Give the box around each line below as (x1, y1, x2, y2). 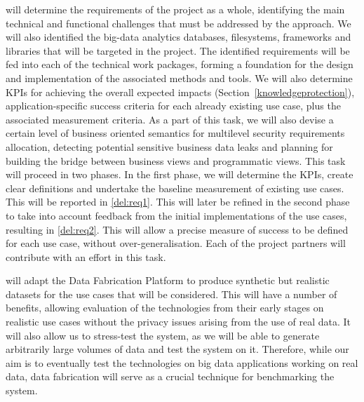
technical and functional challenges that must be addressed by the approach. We (6, 15, 351, 30)
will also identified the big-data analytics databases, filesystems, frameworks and (6, 29, 351, 44)
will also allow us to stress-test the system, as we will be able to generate (6, 328, 320, 342)
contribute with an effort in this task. (6, 249, 166, 264)
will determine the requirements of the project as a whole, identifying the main (6, 2, 345, 16)
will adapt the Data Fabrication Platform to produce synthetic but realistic (6, 273, 330, 288)
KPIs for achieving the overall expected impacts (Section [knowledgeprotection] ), (6, 84, 355, 99)
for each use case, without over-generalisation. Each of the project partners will (6, 236, 346, 250)
